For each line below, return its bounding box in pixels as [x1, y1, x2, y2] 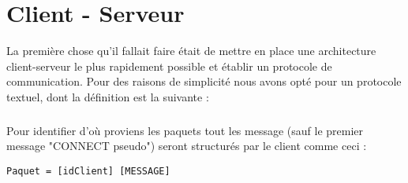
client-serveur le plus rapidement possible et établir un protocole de [6, 57, 332, 74]
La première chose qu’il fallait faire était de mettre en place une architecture [6, 42, 376, 59]
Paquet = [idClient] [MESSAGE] [6, 166, 170, 178]
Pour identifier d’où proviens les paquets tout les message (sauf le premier [6, 122, 364, 138]
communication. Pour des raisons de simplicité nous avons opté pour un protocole [6, 73, 402, 90]
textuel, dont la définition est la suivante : [6, 88, 209, 104]
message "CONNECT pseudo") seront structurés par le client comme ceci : [6, 137, 367, 154]
